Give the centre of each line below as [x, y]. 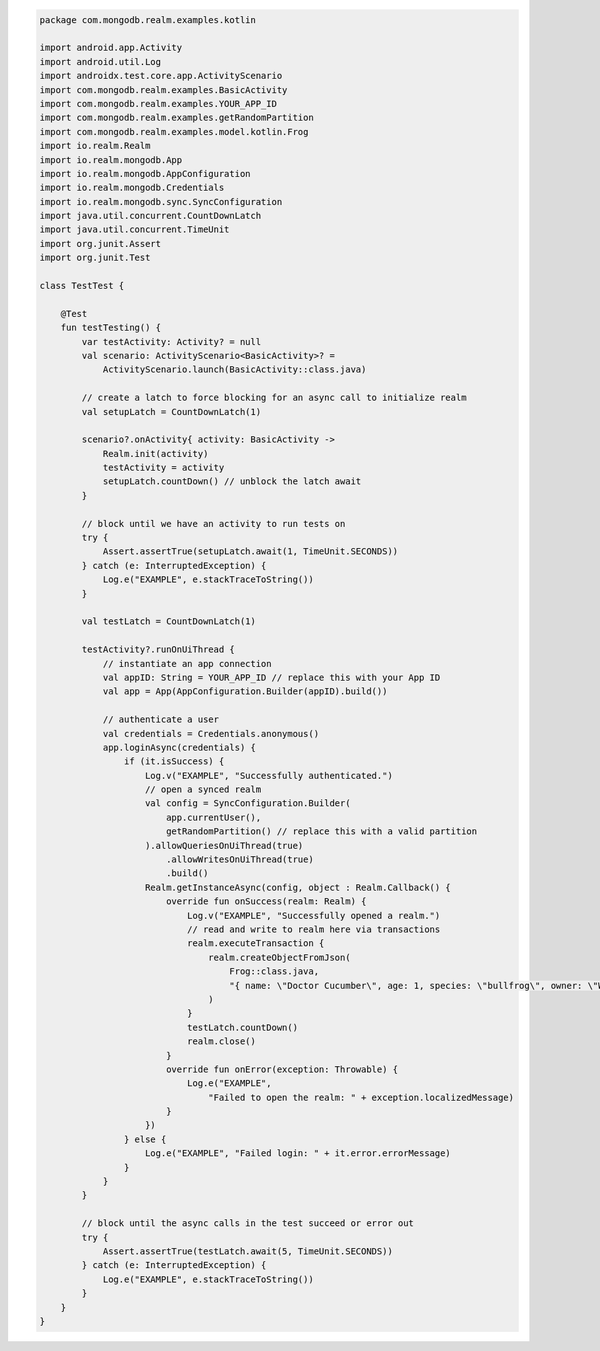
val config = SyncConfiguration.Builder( [248, 803]
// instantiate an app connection [187, 663]
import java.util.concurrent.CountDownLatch [150, 216]
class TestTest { [82, 286]
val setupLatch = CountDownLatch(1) [171, 411]
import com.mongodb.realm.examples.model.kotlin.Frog [174, 131]
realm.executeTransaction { [255, 943]
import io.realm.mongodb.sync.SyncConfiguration [161, 201]
